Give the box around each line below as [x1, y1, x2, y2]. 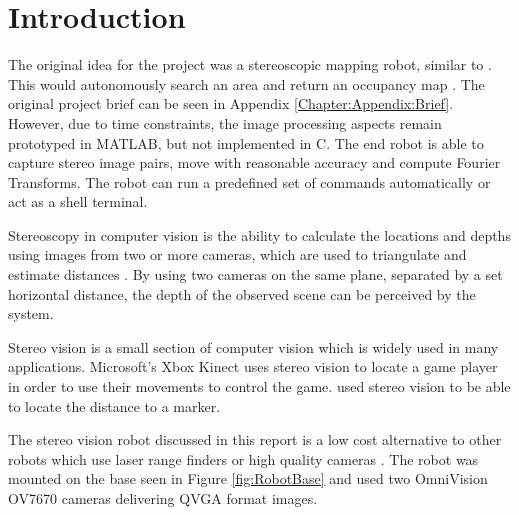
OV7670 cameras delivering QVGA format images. [8, 488, 318, 508]
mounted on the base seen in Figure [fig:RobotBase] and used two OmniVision [8, 468, 488, 489]
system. [8, 303, 54, 324]
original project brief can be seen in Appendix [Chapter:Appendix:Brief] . [8, 93, 454, 114]
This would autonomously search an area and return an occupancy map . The [8, 73, 485, 94]
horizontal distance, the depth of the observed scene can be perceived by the [8, 283, 476, 304]
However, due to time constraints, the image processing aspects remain [8, 112, 442, 133]
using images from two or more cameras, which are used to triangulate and [8, 244, 467, 265]
